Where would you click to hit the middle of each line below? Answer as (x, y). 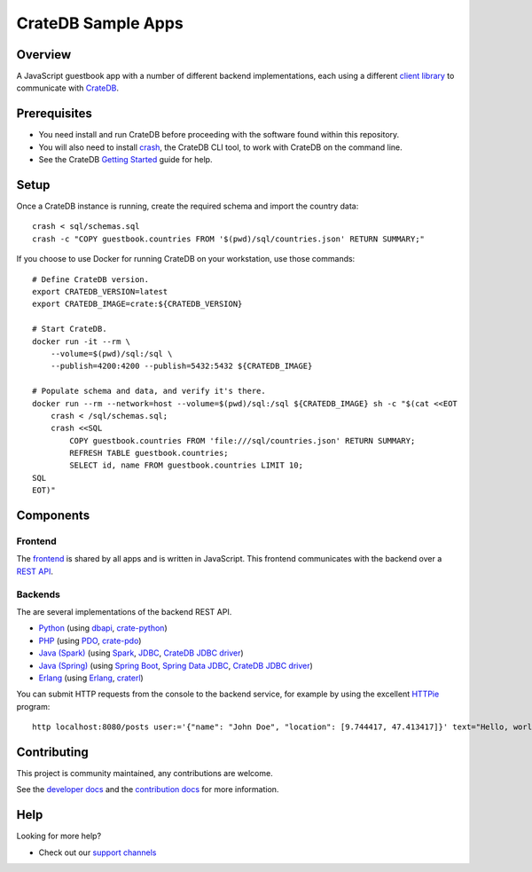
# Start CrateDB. (70, 329)
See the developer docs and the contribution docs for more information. (148, 790)
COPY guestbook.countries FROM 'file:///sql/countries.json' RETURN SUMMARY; (243, 440)
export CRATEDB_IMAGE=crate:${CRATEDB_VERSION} (137, 304)
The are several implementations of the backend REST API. (124, 611)
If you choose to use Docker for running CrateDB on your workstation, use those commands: (186, 259)
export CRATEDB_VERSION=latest (100, 291)
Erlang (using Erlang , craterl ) (91, 678)
